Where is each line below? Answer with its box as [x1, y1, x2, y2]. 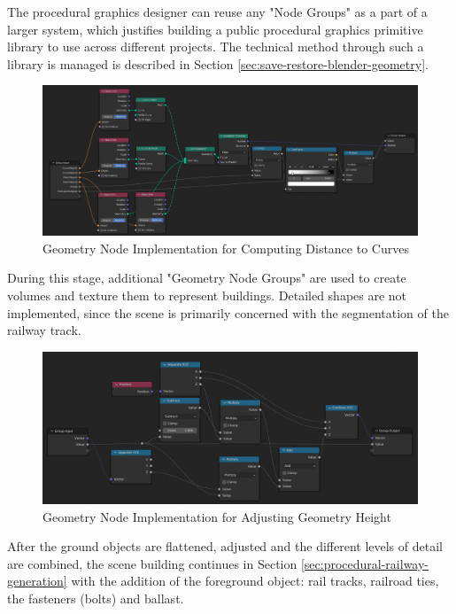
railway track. [7, 321, 81, 339]
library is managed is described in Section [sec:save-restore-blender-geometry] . [7, 54, 429, 73]
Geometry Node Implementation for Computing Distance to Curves [43, 238, 409, 257]
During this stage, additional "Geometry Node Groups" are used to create [7, 268, 406, 287]
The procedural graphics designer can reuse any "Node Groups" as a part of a [7, 3, 428, 20]
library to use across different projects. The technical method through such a [7, 37, 424, 56]
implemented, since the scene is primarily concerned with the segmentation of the [7, 303, 449, 322]
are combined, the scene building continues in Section [7, 554, 298, 572]
